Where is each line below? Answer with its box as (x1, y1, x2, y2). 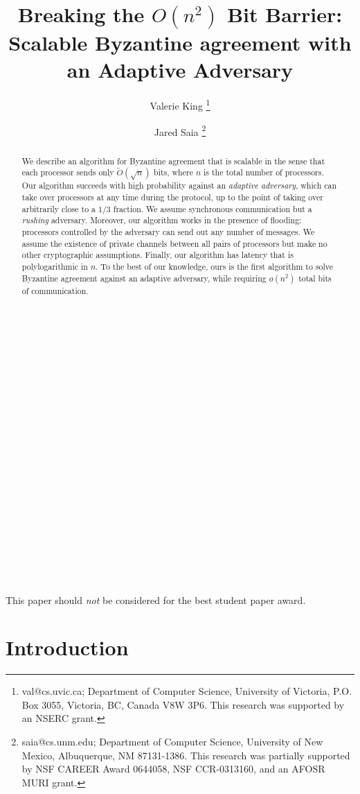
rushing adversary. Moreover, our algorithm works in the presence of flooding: (21, 214, 302, 226)
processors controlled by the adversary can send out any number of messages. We (21, 225, 315, 237)
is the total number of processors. (203, 166, 324, 178)
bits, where (154, 166, 193, 178)
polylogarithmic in (21, 260, 88, 272)
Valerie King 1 (150, 96, 210, 112)
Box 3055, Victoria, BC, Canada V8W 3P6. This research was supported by (21, 697, 345, 711)
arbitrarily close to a (21, 202, 96, 214)
